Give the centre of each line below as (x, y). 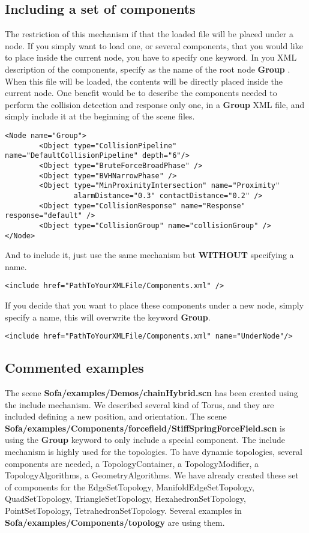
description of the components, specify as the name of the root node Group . (148, 69)
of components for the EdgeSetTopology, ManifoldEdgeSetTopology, (130, 486)
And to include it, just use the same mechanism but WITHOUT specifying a (149, 255)
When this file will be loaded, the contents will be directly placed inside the (144, 81)
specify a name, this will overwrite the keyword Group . (108, 317)
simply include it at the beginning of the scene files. (100, 116)
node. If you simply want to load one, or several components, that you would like (154, 45)
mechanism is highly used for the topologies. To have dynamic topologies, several (154, 452)
